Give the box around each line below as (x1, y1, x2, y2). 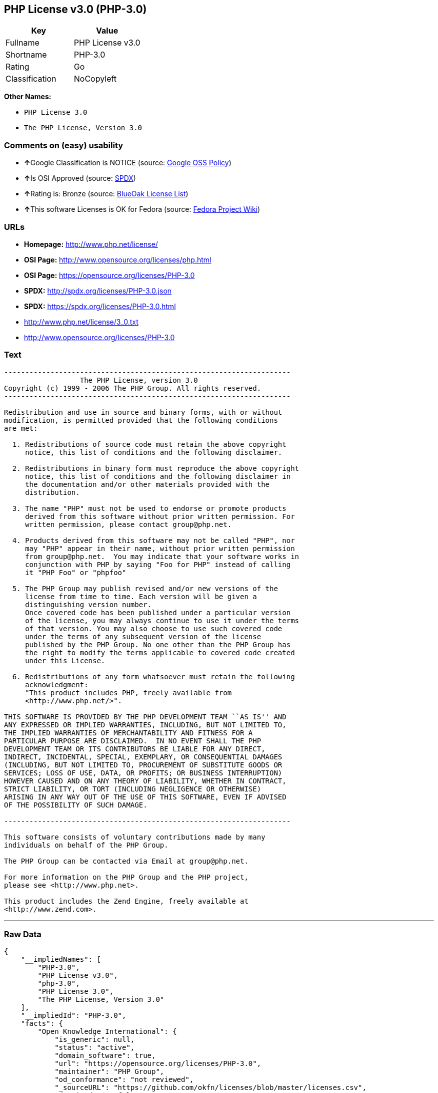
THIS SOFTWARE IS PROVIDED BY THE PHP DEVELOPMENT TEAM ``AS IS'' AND (4, 712, 286, 721)
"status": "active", (54, 1043, 135, 1052)
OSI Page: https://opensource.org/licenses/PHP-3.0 (24, 270, 195, 280)
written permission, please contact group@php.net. (25, 520, 232, 528)
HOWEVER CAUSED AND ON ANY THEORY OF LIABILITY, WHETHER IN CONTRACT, (4, 776, 286, 785)
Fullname (5, 38, 39, 48)
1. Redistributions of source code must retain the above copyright (12, 440, 286, 448)
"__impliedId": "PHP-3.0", (20, 1011, 126, 1020)
